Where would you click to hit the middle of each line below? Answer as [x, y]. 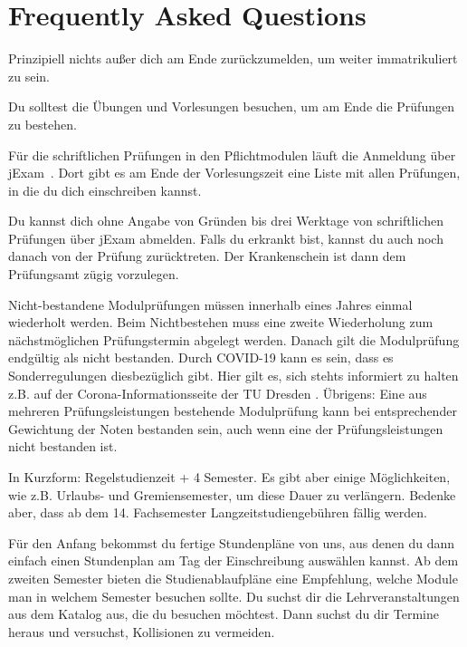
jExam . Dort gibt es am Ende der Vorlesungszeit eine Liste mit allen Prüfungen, [234, 173]
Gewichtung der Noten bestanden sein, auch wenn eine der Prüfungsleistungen [226, 428]
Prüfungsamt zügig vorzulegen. [94, 274]
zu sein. [29, 76]
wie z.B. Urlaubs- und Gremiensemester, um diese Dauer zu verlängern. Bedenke [232, 494]
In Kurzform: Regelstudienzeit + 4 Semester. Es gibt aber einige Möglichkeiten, [229, 477]
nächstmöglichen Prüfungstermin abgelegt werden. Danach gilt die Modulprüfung [234, 339]
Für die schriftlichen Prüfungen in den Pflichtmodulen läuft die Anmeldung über [232, 155]
